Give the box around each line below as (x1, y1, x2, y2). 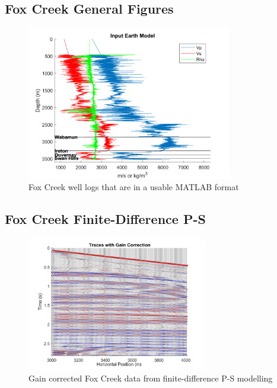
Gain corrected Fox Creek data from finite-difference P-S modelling (28, 372, 273, 384)
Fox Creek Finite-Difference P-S (5, 210, 206, 228)
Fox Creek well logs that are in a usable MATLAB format (28, 181, 239, 193)
